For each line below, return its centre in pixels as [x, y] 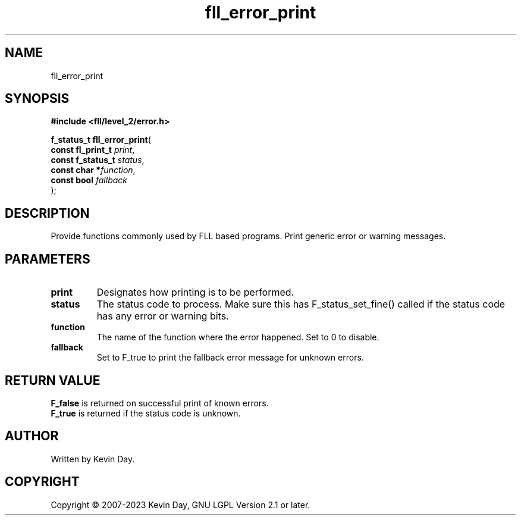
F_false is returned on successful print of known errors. [160, 403]
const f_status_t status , [98, 160]
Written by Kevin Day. [93, 459]
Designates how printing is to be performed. [195, 292]
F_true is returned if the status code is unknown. [146, 413]
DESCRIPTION [47, 213]
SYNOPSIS [37, 99]
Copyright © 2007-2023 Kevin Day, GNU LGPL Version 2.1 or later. [181, 505]
